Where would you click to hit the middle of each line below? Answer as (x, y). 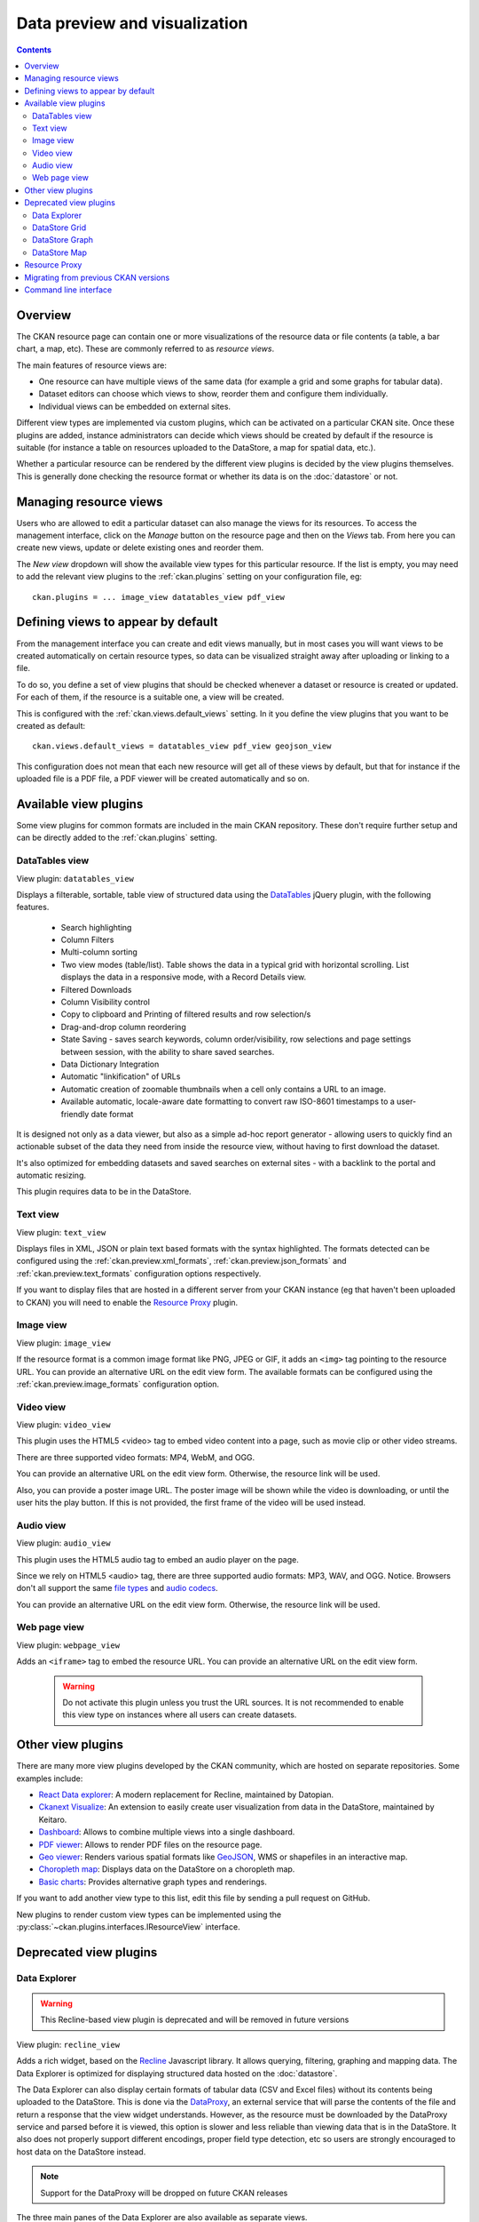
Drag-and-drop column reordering (123, 1027)
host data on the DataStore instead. (81, 2152)
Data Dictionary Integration (110, 1064)
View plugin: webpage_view (68, 1645)
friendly (75, 1114)
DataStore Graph (63, 240)
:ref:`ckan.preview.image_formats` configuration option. (118, 1384)
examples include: (50, 1778)
